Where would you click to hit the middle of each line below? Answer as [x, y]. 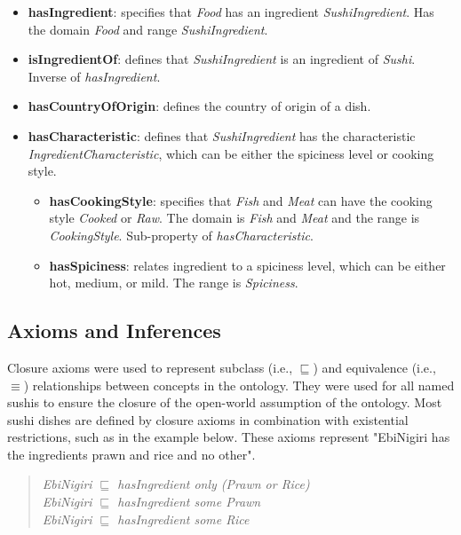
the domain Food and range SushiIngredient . [148, 29]
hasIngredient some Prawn [189, 502]
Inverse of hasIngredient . [94, 76]
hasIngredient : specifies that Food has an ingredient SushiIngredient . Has [231, 12]
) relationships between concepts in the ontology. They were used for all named [239, 385]
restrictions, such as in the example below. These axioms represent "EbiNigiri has [229, 437]
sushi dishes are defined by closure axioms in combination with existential [208, 419]
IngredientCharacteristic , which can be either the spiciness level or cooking [231, 153]
